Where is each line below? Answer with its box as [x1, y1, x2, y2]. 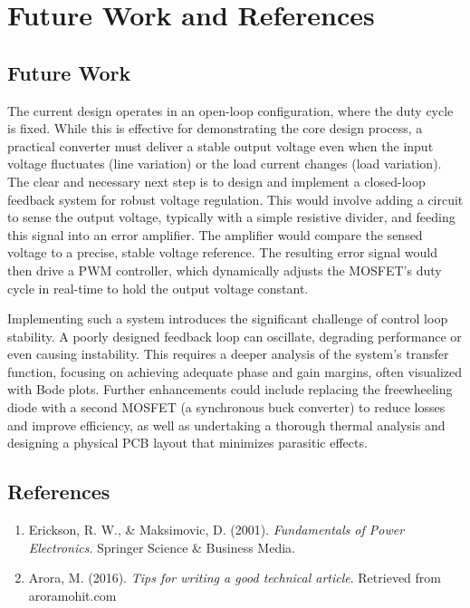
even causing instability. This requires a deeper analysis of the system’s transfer [7, 344, 449, 363]
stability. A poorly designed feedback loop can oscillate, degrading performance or [7, 326, 462, 345]
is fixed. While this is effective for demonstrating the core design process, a [7, 119, 423, 138]
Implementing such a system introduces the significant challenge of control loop [7, 309, 448, 328]
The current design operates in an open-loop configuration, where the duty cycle [7, 101, 454, 120]
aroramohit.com [28, 585, 117, 604]
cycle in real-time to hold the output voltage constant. [7, 278, 309, 297]
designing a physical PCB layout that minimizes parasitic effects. [7, 433, 368, 452]
